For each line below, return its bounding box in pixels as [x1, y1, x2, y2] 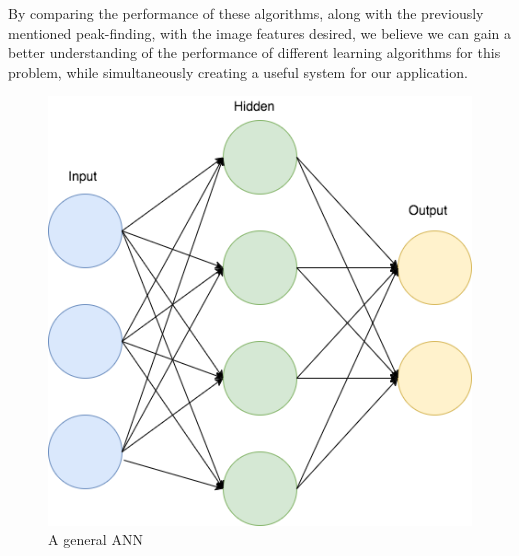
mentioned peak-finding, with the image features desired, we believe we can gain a [8, 22, 512, 43]
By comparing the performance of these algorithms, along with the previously [8, 3, 484, 23]
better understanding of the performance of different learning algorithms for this [8, 42, 501, 63]
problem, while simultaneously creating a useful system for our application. [8, 61, 468, 82]
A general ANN [48, 529, 143, 550]
